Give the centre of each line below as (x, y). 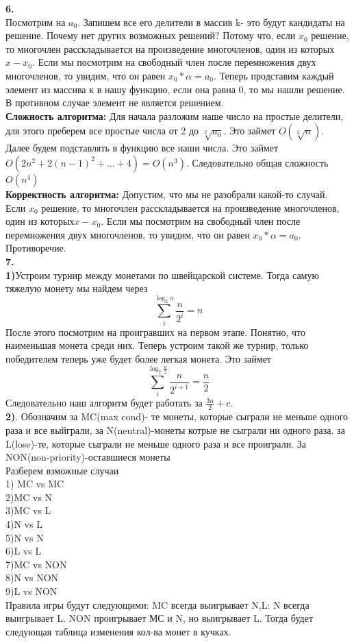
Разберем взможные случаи (62, 470)
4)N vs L (24, 524)
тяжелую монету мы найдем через (77, 288)
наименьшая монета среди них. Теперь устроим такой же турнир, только (157, 345)
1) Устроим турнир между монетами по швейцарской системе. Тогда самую (162, 275)
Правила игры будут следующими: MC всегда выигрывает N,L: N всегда (157, 604)
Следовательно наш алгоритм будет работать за (104, 403)
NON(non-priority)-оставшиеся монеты (88, 457)
